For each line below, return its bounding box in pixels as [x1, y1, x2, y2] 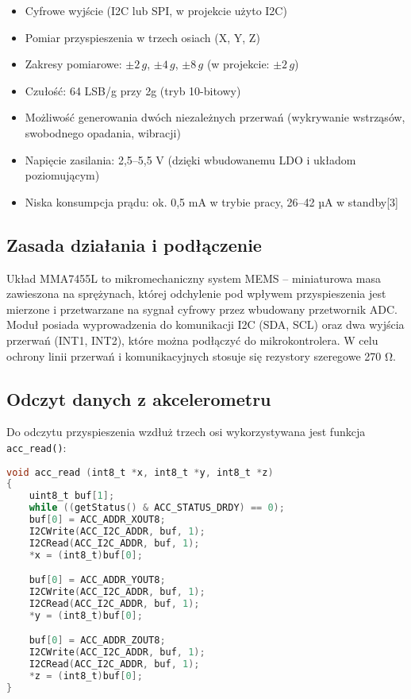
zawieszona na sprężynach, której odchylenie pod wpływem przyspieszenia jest [6, 285, 386, 302]
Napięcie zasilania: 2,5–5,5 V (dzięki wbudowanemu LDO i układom [25, 151, 356, 168]
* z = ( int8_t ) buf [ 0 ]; [29, 670, 143, 682]
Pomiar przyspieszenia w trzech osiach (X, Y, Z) [25, 29, 260, 45]
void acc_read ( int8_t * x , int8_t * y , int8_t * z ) [6, 466, 274, 478]
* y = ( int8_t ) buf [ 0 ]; [29, 609, 143, 621]
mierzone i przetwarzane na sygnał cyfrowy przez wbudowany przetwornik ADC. [6, 300, 398, 317]
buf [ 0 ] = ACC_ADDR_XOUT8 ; [29, 514, 166, 526]
